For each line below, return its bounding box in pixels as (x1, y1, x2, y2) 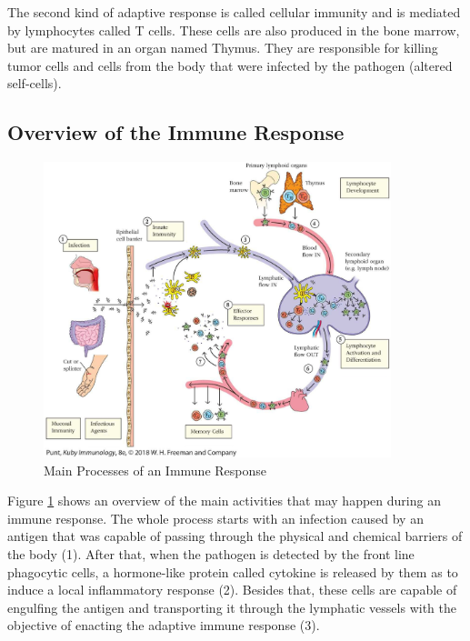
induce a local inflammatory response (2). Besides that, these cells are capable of (7, 580, 457, 599)
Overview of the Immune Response (7, 118, 345, 146)
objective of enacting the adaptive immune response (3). (7, 616, 320, 635)
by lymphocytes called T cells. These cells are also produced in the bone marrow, (7, 20, 460, 39)
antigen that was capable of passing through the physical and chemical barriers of (7, 526, 463, 546)
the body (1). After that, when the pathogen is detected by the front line (7, 545, 415, 564)
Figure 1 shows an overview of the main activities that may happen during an (7, 491, 441, 510)
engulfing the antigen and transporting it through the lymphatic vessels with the (7, 597, 456, 616)
